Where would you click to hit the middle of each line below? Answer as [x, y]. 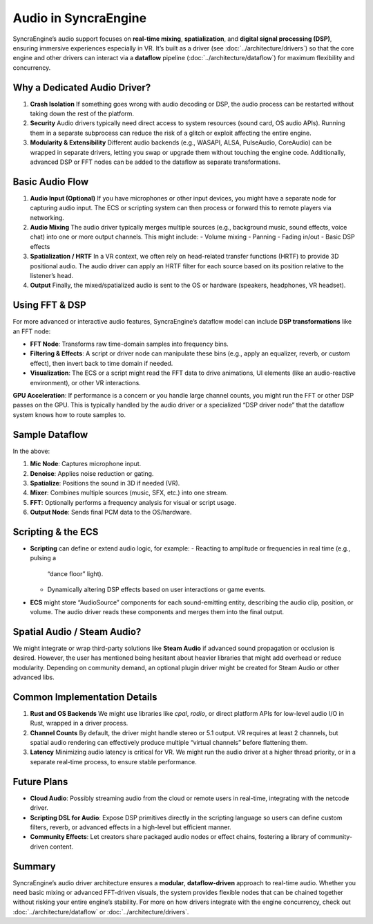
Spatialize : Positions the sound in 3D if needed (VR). [105, 483]
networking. [47, 217]
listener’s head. [52, 276]
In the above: [31, 451]
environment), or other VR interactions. [85, 382]
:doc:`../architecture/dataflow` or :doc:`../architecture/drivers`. [101, 912]
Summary [34, 866]
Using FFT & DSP [49, 305]
